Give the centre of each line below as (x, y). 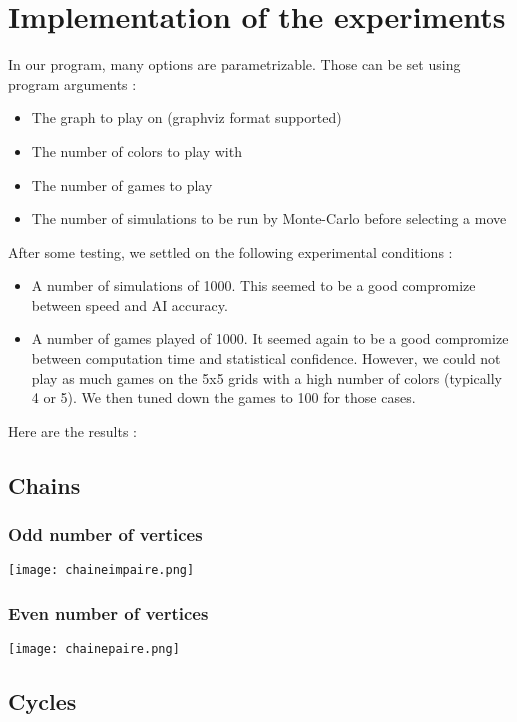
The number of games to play (122, 184)
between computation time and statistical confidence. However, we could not (266, 358)
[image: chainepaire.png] (94, 649)
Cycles (42, 701)
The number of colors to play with (136, 150)
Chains (44, 484)
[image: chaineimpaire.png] (101, 570)
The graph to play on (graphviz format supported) (186, 117)
